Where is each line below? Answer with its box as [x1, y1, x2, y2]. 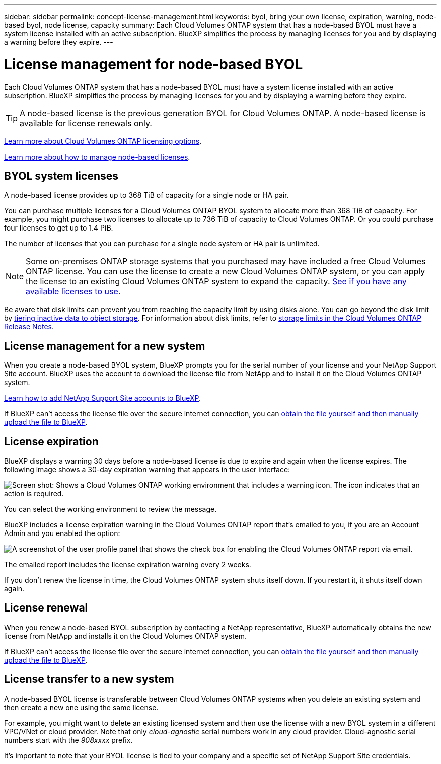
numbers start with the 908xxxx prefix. [4, 735, 133, 744]
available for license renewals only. [20, 118, 152, 128]
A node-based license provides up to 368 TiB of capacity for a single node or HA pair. [4, 191, 289, 200]
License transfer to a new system [4, 673, 174, 686]
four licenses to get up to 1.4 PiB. [4, 223, 113, 233]
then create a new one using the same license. [4, 703, 159, 712]
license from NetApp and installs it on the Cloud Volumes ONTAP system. [4, 631, 247, 640]
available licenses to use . [26, 286, 121, 297]
